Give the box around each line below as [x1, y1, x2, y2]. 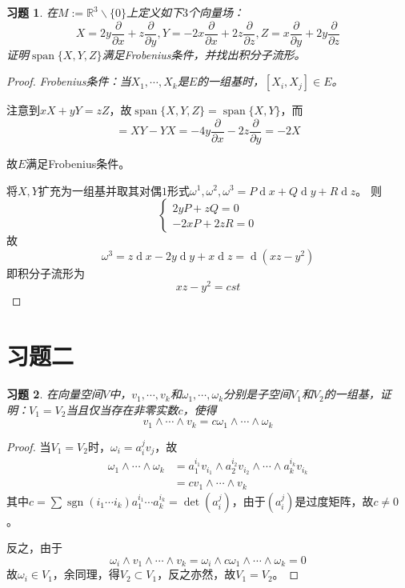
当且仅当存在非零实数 [66, 401, 178, 418]
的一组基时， [197, 73, 265, 90]
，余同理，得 [52, 566, 120, 582]
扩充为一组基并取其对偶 [38, 182, 162, 198]
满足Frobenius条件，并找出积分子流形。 [102, 46, 306, 62]
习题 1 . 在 [6, 4, 58, 20]
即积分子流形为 [6, 264, 85, 281]
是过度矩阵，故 [295, 492, 374, 509]
